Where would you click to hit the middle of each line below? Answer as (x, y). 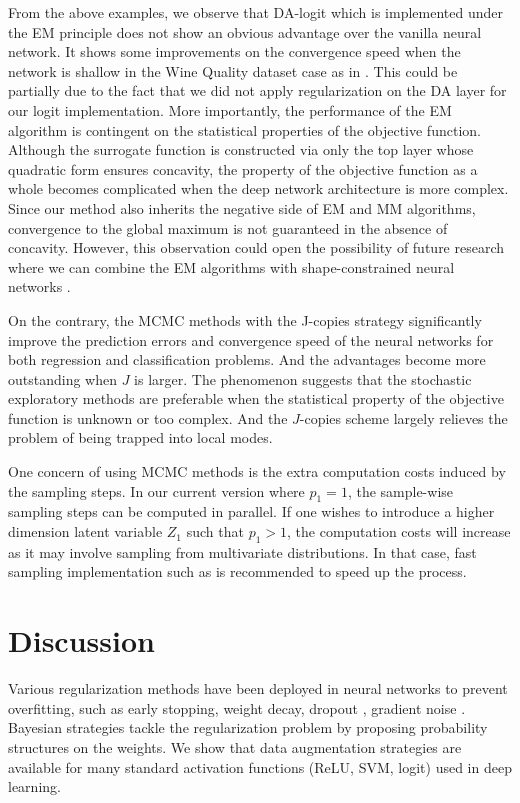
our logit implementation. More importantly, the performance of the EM (230, 109)
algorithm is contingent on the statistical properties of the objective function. (244, 129)
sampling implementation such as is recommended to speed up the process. (237, 571)
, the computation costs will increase (399, 531)
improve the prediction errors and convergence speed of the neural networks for (251, 339)
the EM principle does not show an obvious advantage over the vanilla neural (245, 31)
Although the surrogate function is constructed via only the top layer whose (241, 149)
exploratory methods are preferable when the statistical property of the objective (256, 398)
